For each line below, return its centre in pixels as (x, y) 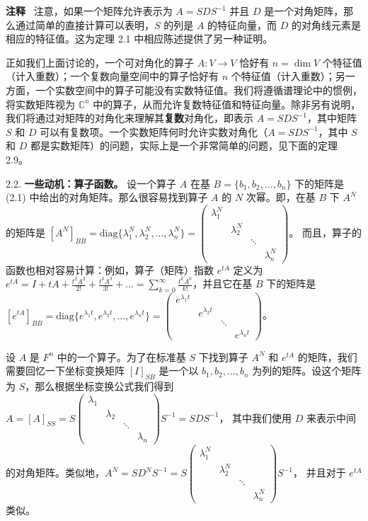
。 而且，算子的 (326, 232)
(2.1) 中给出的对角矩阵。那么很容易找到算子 (107, 197)
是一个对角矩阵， (304, 11)
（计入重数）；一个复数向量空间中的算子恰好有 (112, 76)
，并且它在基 (223, 284)
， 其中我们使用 (255, 417)
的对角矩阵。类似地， (55, 473)
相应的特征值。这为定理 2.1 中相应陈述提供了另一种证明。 (139, 39)
